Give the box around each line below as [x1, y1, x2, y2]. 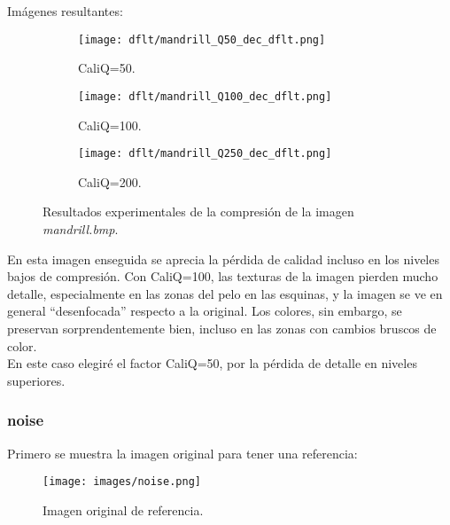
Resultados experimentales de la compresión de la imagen [43, 202, 354, 221]
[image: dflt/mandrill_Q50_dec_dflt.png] [78, 33, 326, 46]
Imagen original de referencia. [43, 500, 204, 519]
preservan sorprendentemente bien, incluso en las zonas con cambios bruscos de [7, 318, 437, 337]
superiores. [7, 371, 66, 389]
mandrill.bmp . [43, 219, 119, 238]
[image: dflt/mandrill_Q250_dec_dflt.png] [78, 147, 332, 161]
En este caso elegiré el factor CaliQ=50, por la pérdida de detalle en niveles [7, 354, 417, 372]
